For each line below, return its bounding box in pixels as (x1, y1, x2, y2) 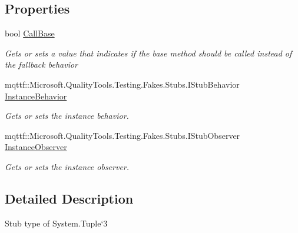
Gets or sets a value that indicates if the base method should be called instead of (5, 46, 292, 59)
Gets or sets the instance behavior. (5, 109, 129, 122)
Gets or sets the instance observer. (5, 160, 130, 172)
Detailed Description (5, 189, 134, 207)
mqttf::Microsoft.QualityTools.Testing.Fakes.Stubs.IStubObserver (5, 129, 240, 141)
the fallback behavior (5, 58, 78, 71)
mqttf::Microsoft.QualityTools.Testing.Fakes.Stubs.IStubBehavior (5, 78, 240, 90)
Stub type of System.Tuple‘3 (5, 217, 108, 229)
